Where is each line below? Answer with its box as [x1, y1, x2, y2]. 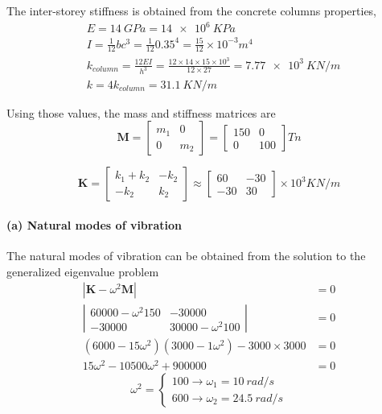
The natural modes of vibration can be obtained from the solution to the [6, 246, 366, 263]
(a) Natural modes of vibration [6, 216, 182, 233]
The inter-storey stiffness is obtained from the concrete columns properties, [6, 2, 377, 19]
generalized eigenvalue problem [6, 263, 159, 279]
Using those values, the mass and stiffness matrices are [6, 104, 276, 121]
